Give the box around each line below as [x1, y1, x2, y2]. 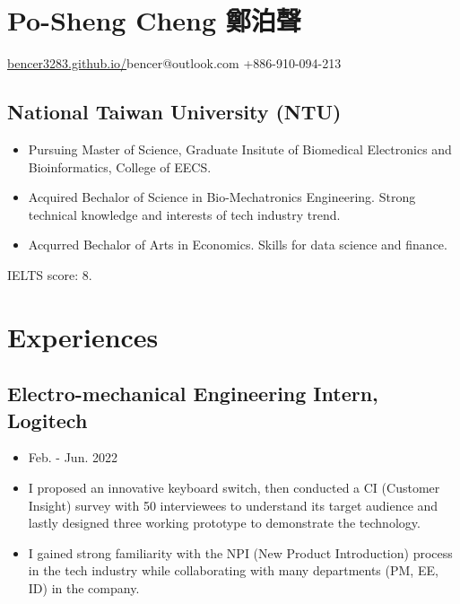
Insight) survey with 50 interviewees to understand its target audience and [28, 495, 438, 514]
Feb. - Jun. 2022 [28, 448, 117, 467]
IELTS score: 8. [7, 265, 92, 284]
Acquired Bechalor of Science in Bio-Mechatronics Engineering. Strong [28, 188, 416, 206]
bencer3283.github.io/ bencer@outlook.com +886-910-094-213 [7, 54, 342, 73]
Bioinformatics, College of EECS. [28, 157, 212, 176]
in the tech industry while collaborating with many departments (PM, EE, [28, 561, 438, 580]
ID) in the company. [28, 579, 140, 598]
